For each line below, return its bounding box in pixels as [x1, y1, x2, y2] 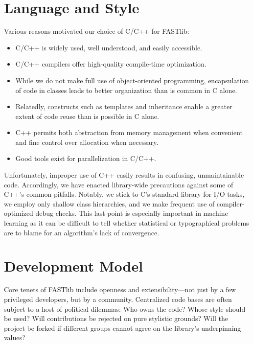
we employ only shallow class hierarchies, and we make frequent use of [4, 198, 215, 208]
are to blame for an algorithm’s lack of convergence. [4, 227, 160, 237]
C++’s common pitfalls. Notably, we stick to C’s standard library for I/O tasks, [4, 189, 245, 199]
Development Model [4, 256, 143, 276]
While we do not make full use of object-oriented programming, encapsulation [15, 75, 249, 85]
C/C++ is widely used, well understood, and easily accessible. [15, 42, 203, 52]
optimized [4, 208, 33, 218]
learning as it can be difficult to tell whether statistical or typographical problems [4, 218, 249, 228]
